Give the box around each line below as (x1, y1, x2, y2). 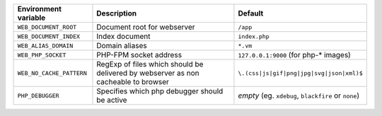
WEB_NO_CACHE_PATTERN (17, 69, 88, 77)
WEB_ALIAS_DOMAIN (17, 42, 74, 50)
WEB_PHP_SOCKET (17, 51, 66, 59)
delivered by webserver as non (96, 68, 199, 78)
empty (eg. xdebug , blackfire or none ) (238, 91, 360, 100)
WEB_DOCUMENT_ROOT (17, 23, 77, 31)
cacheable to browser (96, 77, 170, 86)
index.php (238, 33, 270, 40)
